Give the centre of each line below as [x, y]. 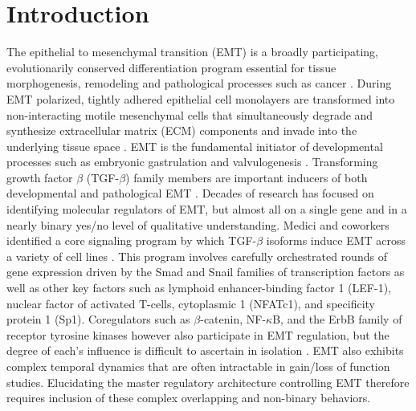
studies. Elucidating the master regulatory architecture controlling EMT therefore [208, 382]
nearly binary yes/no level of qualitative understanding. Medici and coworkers [198, 224]
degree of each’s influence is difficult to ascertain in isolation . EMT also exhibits [205, 350]
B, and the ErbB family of [337, 319]
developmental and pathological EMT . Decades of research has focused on [190, 193]
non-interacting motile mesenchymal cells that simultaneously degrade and [190, 114]
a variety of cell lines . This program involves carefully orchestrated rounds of [197, 256]
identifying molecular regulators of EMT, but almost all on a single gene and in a [207, 209]
